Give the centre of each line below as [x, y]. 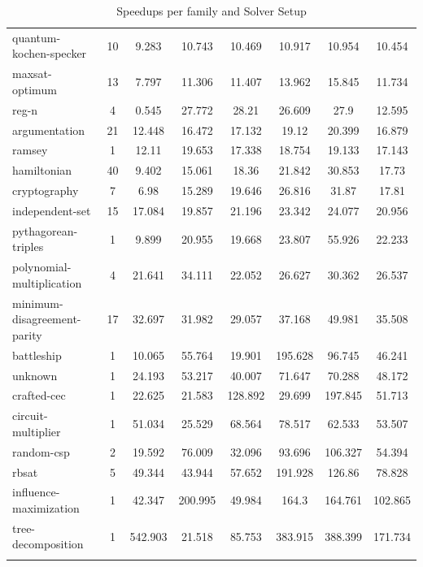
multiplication [47, 282]
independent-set [52, 210]
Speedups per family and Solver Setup [211, 11]
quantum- [37, 37]
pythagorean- [45, 230]
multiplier [37, 431]
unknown [35, 375]
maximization [46, 507]
